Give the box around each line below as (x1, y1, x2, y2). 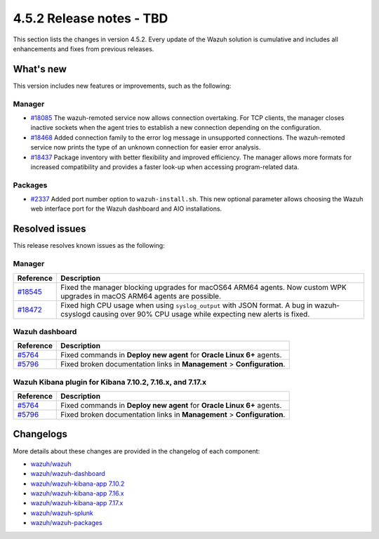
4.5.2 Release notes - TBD (13, 11, 168, 26)
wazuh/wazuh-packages (30, 519, 102, 527)
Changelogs (13, 428, 68, 440)
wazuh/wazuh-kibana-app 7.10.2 (30, 479, 125, 488)
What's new (13, 63, 67, 75)
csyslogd (60, 309, 91, 319)
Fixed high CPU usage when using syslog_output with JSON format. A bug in (60, 300, 313, 310)
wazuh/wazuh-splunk (30, 509, 94, 517)
